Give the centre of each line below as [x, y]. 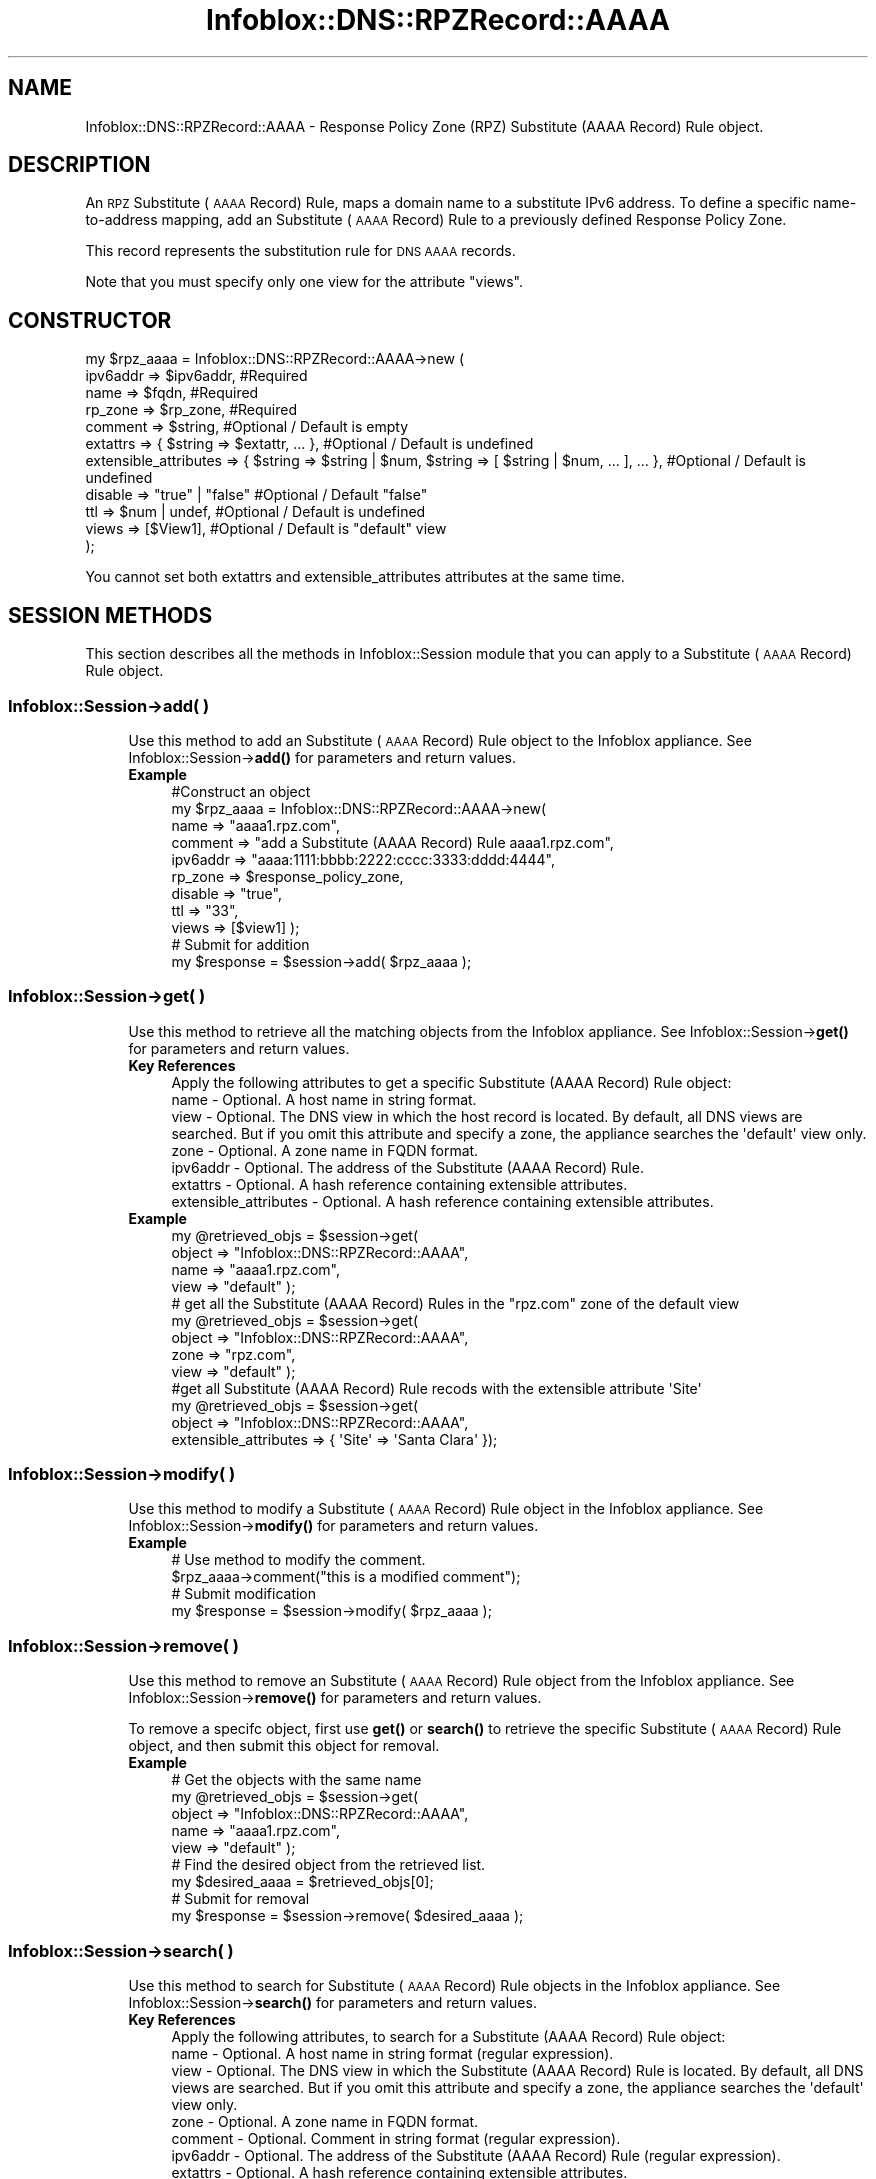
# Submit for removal [240, 1899]
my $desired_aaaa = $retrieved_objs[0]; [302, 1882]
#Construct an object [241, 791]
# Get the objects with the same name [296, 1780]
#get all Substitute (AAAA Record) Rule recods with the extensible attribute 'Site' [436, 1388]
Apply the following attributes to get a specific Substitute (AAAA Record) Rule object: [451, 1082]
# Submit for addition [240, 944]
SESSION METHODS [110, 615]
